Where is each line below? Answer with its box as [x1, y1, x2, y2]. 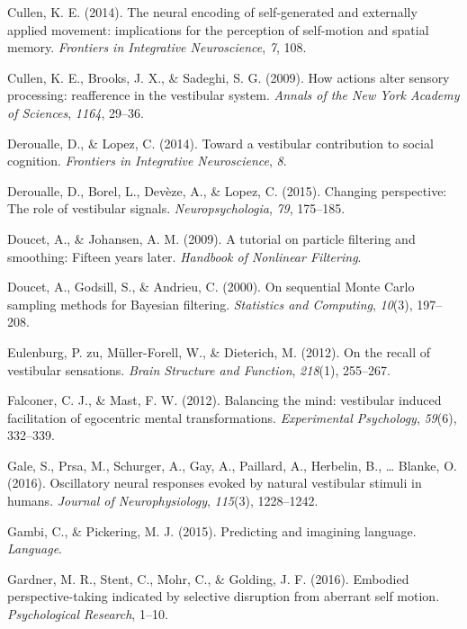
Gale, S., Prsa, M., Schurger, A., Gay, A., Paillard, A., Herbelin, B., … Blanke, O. [7, 455, 457, 474]
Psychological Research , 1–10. [7, 605, 168, 624]
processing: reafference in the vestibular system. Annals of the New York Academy [7, 85, 460, 104]
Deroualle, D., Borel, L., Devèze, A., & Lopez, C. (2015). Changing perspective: [7, 181, 447, 200]
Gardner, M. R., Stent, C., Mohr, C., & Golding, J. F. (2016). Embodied [7, 569, 409, 588]
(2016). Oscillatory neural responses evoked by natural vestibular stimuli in [7, 473, 422, 492]
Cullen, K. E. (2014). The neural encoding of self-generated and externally [7, 3, 418, 21]
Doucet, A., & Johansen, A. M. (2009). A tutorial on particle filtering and [7, 229, 416, 247]
